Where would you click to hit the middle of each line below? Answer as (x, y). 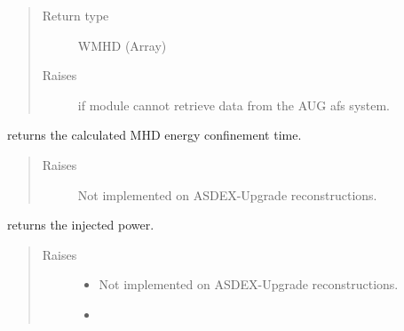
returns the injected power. (81, 225)
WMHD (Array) (122, 45)
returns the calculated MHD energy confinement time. (154, 135)
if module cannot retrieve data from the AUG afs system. (234, 105)
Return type (75, 15)
